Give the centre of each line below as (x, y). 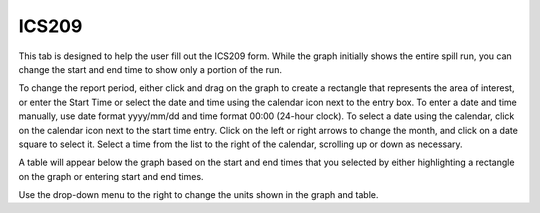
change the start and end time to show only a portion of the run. (150, 69)
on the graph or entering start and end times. (111, 176)
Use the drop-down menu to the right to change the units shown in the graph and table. (198, 195)
